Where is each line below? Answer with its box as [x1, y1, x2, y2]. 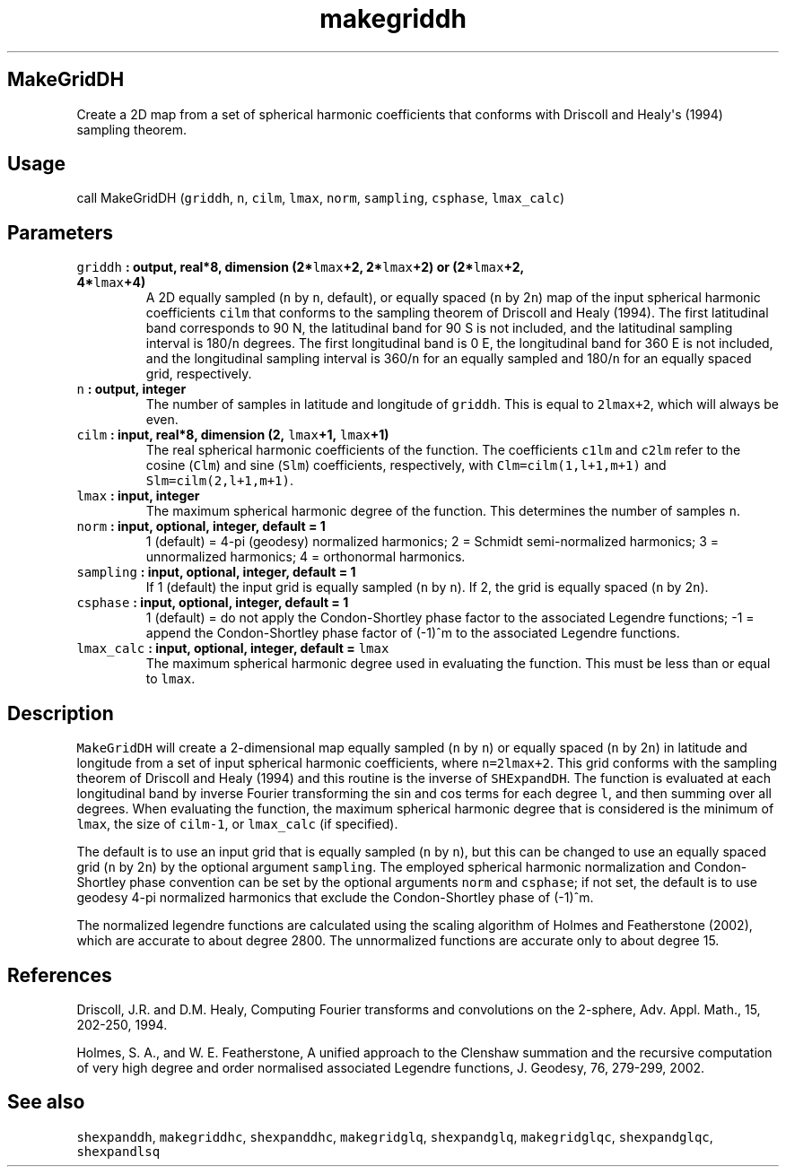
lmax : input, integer [76, 488, 200, 504]
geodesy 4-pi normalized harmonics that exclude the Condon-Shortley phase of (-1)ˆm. [76, 890, 594, 906]
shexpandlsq [76, 1144, 161, 1159]
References [7, 963, 112, 987]
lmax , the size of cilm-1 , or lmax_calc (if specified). [76, 816, 398, 832]
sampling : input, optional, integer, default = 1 [76, 564, 356, 580]
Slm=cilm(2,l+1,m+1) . [145, 473, 293, 489]
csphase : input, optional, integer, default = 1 [76, 595, 349, 611]
